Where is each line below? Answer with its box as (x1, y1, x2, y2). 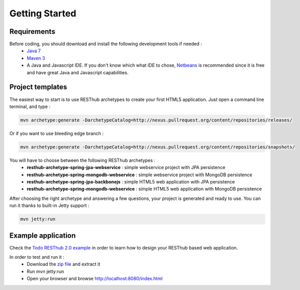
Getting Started (9, 8, 77, 19)
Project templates (9, 82, 67, 92)
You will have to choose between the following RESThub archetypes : (9, 157, 156, 163)
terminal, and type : (9, 103, 51, 110)
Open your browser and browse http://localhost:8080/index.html (27, 276, 163, 282)
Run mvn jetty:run (27, 268, 64, 274)
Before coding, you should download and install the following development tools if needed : (9, 41, 202, 47)
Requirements (9, 27, 56, 36)
